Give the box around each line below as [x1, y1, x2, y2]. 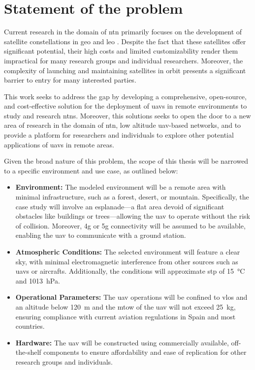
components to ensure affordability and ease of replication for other [43, 347, 247, 357]
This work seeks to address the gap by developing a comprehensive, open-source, [4, 91, 247, 101]
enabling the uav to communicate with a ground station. [15, 230, 186, 240]
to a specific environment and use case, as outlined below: [4, 165, 178, 175]
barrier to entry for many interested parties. [4, 75, 136, 85]
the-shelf [15, 347, 41, 357]
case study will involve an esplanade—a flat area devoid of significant [15, 201, 224, 211]
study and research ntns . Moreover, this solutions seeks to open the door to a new [4, 110, 251, 120]
